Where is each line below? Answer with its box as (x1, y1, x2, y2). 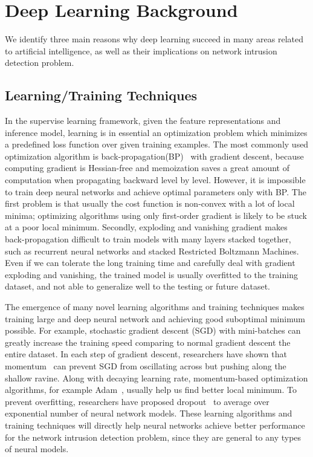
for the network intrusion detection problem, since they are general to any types (5, 430, 302, 443)
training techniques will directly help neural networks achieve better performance (5, 418, 305, 431)
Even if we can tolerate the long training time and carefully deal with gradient (5, 256, 295, 269)
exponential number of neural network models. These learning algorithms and (5, 407, 292, 420)
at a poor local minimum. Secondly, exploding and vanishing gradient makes (5, 221, 288, 233)
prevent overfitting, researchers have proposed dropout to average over (5, 395, 269, 407)
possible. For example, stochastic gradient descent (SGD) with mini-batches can (5, 324, 301, 337)
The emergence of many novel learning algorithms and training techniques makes (5, 300, 305, 313)
